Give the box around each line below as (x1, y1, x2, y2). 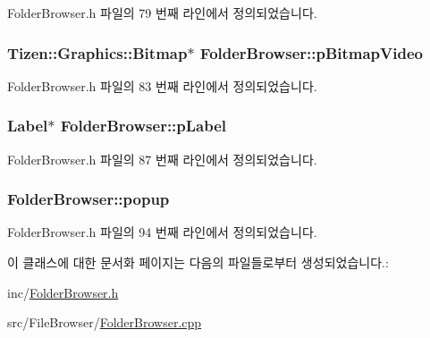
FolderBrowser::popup (7, 188, 170, 210)
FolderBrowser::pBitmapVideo (199, 41, 423, 63)
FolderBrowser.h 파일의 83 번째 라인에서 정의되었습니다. (7, 76, 317, 95)
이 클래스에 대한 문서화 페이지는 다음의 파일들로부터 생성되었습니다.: (7, 253, 389, 272)
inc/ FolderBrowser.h (7, 283, 119, 301)
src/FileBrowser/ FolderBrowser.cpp (7, 313, 202, 332)
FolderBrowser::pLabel (60, 114, 227, 137)
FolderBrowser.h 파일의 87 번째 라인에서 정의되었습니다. (7, 149, 317, 168)
